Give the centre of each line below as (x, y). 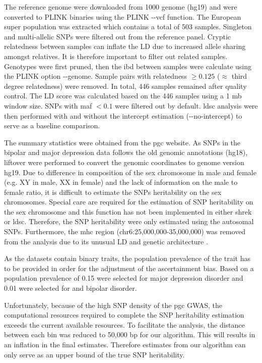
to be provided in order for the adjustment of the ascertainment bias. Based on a (129, 268)
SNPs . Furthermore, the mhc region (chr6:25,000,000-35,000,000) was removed (125, 231)
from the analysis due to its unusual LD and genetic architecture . (106, 241)
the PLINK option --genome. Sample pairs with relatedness (96, 76)
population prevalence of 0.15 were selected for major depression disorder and (124, 278)
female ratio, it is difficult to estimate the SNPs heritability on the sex (113, 192)
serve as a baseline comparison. (52, 125)
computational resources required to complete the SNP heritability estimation (124, 315)
